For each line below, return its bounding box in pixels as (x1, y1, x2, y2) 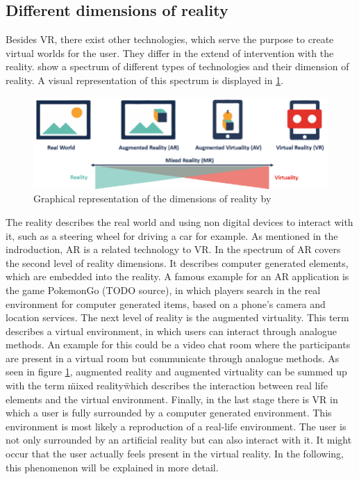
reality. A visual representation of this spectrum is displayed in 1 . (6, 72, 284, 87)
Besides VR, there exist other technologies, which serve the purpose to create (6, 32, 334, 47)
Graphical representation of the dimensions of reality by (33, 191, 272, 206)
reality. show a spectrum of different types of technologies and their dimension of (6, 59, 349, 74)
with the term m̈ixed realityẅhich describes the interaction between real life (6, 378, 328, 393)
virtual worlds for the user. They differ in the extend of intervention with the (6, 45, 334, 60)
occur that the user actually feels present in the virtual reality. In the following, (6, 446, 344, 461)
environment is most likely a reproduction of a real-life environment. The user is (6, 419, 347, 433)
